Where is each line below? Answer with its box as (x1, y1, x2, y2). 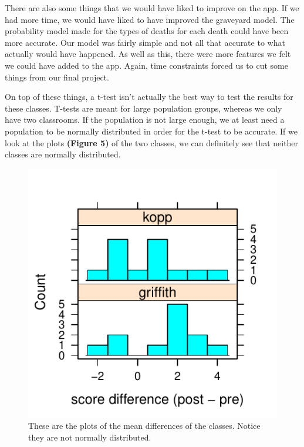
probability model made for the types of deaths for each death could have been (5, 25, 289, 37)
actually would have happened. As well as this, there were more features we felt (5, 48, 291, 60)
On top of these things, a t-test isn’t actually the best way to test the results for (5, 90, 293, 103)
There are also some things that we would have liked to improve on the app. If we (5, 2, 299, 14)
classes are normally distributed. (5, 148, 121, 160)
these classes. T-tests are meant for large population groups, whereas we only (5, 102, 282, 114)
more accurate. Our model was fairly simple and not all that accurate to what (5, 36, 285, 48)
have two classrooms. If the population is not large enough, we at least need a (5, 113, 285, 126)
